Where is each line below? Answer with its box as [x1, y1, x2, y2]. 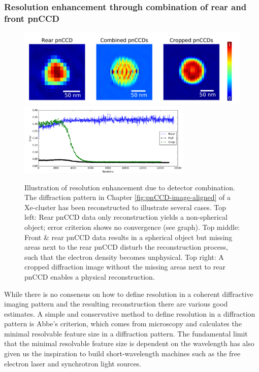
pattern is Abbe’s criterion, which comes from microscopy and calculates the [4, 318, 242, 329]
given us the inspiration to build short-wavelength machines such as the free [4, 348, 241, 359]
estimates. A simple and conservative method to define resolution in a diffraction [4, 308, 255, 319]
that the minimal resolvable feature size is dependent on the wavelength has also [4, 338, 254, 349]
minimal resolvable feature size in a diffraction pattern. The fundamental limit [4, 328, 248, 339]
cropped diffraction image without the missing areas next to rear [24, 261, 225, 272]
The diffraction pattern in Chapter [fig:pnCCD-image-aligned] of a [24, 192, 231, 202]
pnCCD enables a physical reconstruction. [24, 271, 155, 282]
